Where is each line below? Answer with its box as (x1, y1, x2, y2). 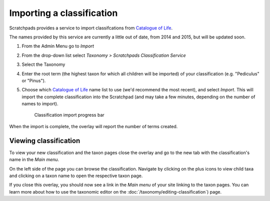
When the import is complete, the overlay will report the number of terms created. (9, 123, 178, 129)
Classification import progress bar (34, 112, 104, 118)
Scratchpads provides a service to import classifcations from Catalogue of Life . (9, 25, 173, 31)
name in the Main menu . (9, 157, 59, 163)
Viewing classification (9, 136, 80, 145)
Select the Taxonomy (21, 61, 65, 67)
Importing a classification (9, 7, 118, 18)
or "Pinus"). (21, 77, 46, 83)
